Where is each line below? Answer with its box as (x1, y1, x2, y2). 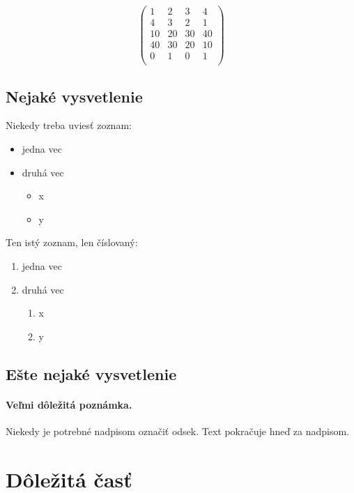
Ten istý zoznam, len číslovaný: (6, 235, 138, 250)
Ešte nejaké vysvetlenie (6, 363, 177, 384)
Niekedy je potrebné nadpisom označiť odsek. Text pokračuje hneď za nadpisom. (6, 423, 350, 438)
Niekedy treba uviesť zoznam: (6, 118, 132, 132)
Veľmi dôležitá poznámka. (6, 397, 132, 411)
